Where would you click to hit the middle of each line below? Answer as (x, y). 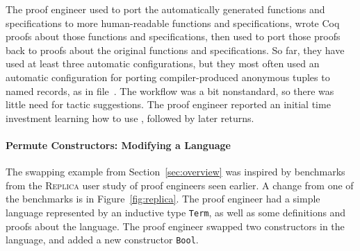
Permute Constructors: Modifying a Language (118, 145)
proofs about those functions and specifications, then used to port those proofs (173, 36)
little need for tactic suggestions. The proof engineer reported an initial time (168, 104)
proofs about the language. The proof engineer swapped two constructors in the (175, 226)
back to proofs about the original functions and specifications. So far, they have (175, 50)
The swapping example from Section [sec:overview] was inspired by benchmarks (175, 172)
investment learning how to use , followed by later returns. (130, 118)
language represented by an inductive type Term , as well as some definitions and (176, 212)
